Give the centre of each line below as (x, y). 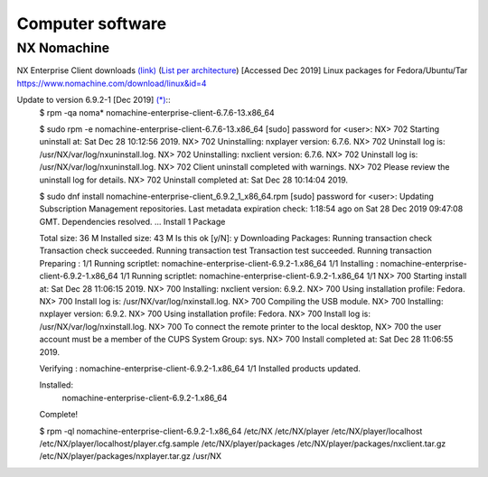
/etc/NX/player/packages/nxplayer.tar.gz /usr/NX (130, 456)
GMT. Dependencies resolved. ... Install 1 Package (132, 221)
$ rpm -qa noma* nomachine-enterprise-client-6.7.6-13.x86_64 (157, 112)
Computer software (92, 23)
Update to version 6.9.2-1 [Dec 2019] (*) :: (94, 100)
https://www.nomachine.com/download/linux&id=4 (112, 83)
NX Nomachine (63, 48)
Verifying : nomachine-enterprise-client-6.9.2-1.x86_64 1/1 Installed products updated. (200, 368)
